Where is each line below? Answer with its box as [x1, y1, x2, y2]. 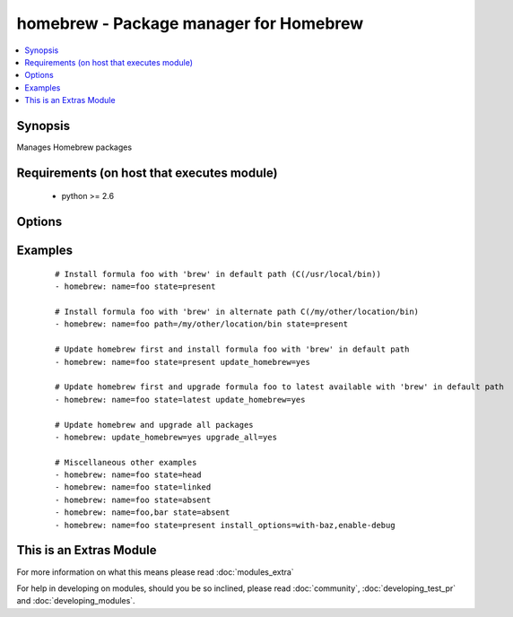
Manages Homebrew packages [16, 142, 133, 152]
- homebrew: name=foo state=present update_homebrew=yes [55, 357, 311, 367]
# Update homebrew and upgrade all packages [55, 420, 255, 430]
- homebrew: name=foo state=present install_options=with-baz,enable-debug [55, 520, 396, 530]
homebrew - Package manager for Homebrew [16, 13, 364, 33]
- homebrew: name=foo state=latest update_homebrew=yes [55, 395, 306, 404]
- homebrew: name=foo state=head [55, 470, 202, 480]
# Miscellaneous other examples [55, 457, 197, 467]
